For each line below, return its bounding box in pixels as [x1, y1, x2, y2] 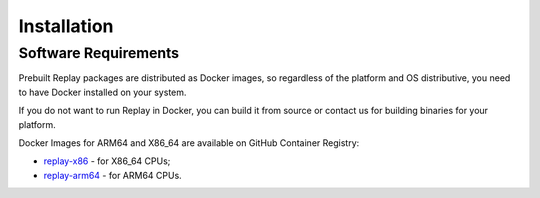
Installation [18, 15, 114, 37]
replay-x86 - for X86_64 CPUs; [43, 155, 171, 167]
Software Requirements [18, 44, 180, 62]
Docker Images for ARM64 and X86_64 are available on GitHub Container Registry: [18, 136, 360, 149]
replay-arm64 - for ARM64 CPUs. [43, 169, 182, 181]
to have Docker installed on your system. [18, 86, 187, 98]
